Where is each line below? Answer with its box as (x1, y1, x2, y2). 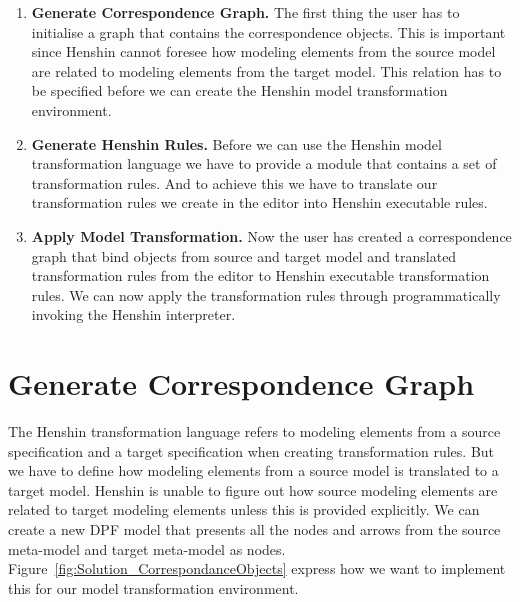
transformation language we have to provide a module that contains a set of (31, 153, 497, 174)
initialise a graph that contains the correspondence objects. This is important (31, 21, 506, 42)
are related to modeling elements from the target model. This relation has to (31, 60, 502, 81)
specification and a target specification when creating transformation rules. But (8, 440, 495, 461)
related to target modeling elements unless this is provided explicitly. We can (8, 499, 480, 520)
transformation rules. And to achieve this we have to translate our (31, 172, 438, 193)
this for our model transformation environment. (8, 577, 299, 598)
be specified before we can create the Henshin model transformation (31, 80, 448, 101)
